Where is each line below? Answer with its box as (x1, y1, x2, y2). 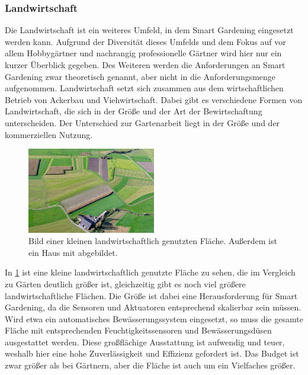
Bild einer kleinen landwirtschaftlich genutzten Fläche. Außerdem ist (28, 235, 277, 247)
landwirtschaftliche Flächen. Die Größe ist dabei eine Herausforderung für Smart (5, 289, 298, 302)
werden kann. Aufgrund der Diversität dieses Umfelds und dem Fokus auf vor (5, 35, 286, 47)
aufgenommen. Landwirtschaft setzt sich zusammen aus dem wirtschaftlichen (5, 82, 284, 94)
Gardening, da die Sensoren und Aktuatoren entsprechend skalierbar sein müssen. (5, 301, 301, 313)
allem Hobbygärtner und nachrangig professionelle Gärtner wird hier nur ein (5, 47, 282, 59)
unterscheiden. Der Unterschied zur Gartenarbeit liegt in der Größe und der (5, 116, 280, 129)
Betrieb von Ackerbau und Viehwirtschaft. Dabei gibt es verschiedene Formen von (5, 93, 303, 105)
